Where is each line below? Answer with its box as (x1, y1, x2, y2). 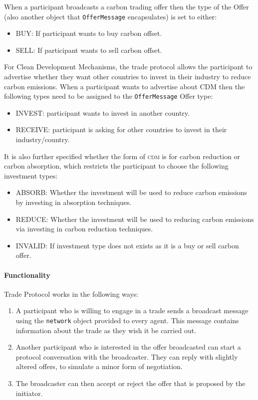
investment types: (4, 170, 58, 181)
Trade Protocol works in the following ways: (4, 288, 139, 299)
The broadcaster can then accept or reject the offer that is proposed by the (15, 378, 246, 389)
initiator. (15, 388, 43, 398)
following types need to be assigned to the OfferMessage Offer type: (4, 91, 213, 101)
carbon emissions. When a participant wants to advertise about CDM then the (4, 81, 245, 91)
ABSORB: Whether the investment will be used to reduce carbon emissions (15, 187, 247, 198)
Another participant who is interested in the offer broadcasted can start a (15, 342, 241, 352)
